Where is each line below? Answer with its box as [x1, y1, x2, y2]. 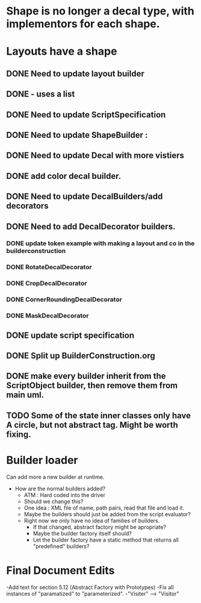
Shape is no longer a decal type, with [6, 4, 194, 18]
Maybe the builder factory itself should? [32, 530, 132, 537]
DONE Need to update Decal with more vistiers [6, 151, 185, 161]
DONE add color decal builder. [6, 170, 122, 181]
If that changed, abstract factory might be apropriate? [32, 523, 167, 531]
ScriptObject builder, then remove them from [6, 381, 178, 391]
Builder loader [6, 453, 78, 467]
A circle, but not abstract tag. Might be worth [6, 420, 179, 430]
